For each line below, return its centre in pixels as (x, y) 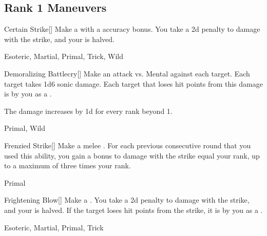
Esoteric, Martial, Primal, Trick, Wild (64, 56)
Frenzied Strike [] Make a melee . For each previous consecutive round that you (128, 145)
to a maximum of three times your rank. (68, 165)
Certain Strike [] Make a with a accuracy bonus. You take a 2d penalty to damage (132, 29)
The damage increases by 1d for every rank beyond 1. (88, 111)
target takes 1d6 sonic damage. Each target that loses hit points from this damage (133, 83)
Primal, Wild (25, 128)
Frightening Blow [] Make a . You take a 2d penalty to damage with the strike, (127, 200)
